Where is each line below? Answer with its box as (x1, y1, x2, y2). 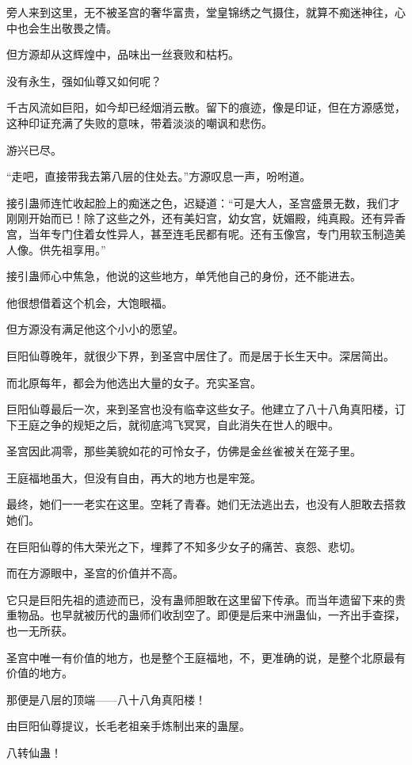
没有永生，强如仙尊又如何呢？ (6, 72, 162, 89)
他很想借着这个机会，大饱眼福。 (6, 294, 173, 310)
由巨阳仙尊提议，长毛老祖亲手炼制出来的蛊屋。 (6, 717, 250, 734)
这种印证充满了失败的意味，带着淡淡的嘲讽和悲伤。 (6, 114, 273, 131)
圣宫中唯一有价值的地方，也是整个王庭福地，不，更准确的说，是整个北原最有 (6, 649, 406, 665)
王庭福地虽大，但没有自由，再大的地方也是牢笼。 (6, 469, 261, 485)
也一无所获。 (6, 622, 73, 639)
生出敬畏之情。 (39, 19, 117, 36)
